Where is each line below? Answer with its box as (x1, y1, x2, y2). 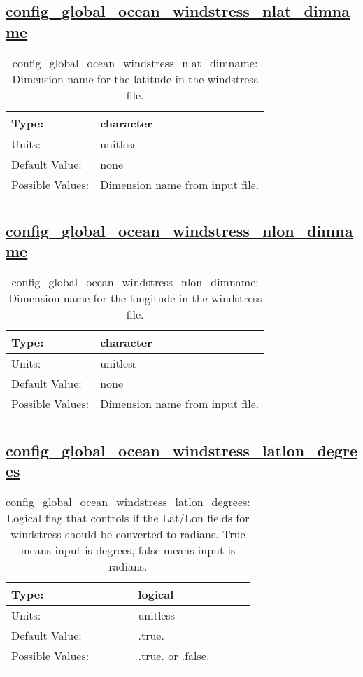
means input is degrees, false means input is (20, 541, 236, 558)
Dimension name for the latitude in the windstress (12, 70, 258, 87)
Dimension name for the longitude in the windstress (8, 290, 262, 307)
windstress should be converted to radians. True (10, 525, 245, 542)
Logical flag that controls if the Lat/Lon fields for (6, 509, 250, 526)
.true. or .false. (138, 647, 210, 664)
